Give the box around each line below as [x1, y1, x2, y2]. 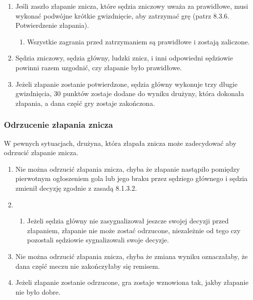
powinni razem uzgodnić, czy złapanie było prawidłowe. [15, 62, 182, 72]
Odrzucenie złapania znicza [4, 119, 113, 131]
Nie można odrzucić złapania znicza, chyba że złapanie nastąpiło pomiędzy [15, 163, 240, 174]
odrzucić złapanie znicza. [4, 147, 79, 158]
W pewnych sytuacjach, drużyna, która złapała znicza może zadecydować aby [4, 138, 236, 148]
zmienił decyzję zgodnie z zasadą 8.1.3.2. [15, 182, 137, 193]
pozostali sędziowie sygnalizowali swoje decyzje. [27, 235, 169, 245]
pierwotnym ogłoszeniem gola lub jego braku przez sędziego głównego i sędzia [15, 173, 248, 183]
